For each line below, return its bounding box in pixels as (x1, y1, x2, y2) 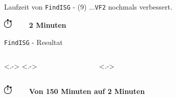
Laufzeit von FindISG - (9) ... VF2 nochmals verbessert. (4, 2, 172, 12)
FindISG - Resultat (4, 36, 63, 47)
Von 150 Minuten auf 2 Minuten (29, 86, 145, 96)
